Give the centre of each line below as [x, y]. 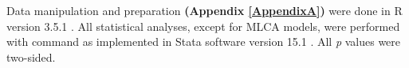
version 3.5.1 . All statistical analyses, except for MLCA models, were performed [203, 26]
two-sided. [31, 57]
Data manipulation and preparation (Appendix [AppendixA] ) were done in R [204, 10]
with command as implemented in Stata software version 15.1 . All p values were [204, 42]
